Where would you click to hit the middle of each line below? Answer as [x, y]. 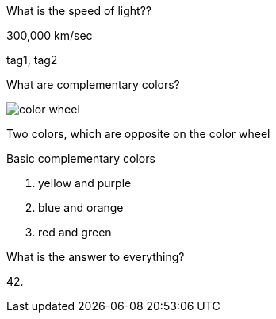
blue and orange [81, 208]
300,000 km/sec [50, 35]
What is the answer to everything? [96, 257]
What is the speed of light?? [79, 11]
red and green [75, 232]
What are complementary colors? [93, 85]
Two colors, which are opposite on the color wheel [138, 134]
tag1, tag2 [32, 60]
